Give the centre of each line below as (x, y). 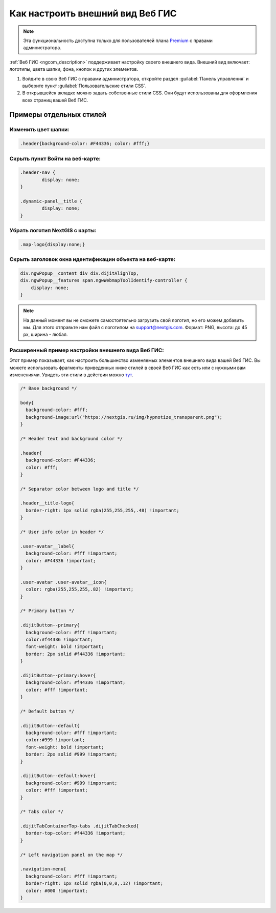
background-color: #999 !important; (72, 783)
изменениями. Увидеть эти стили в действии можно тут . (71, 375)
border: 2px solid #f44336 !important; (76, 654)
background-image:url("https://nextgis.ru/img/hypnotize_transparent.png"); (124, 417)
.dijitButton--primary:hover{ (58, 675)
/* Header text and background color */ (71, 439)
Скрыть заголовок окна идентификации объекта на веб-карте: (93, 259)
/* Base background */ (49, 389)
